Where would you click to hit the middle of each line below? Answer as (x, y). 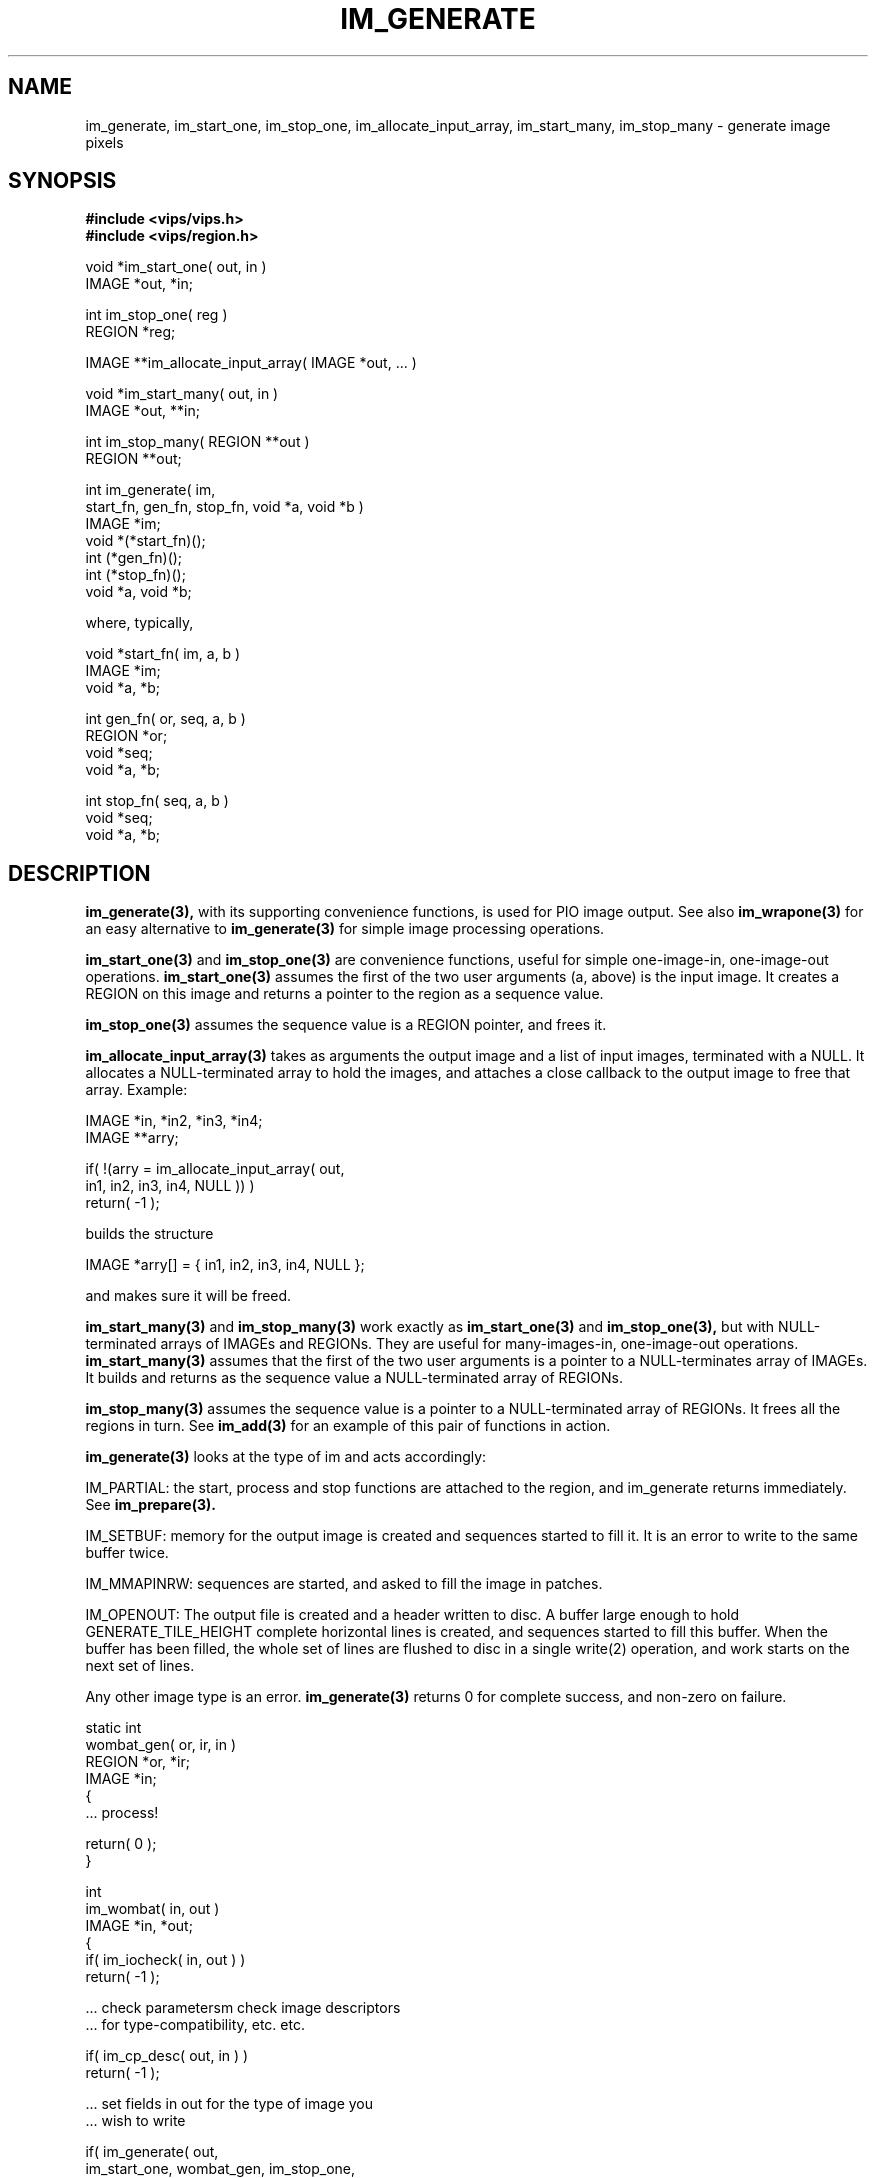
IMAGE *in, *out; (139, 1926)
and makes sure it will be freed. (188, 1296)
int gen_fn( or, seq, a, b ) (165, 719)
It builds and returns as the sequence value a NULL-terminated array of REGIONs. (354, 1378)
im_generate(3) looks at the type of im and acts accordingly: (286, 1457)
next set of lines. (140, 1666)
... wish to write (135, 2121)
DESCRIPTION (79, 873)
